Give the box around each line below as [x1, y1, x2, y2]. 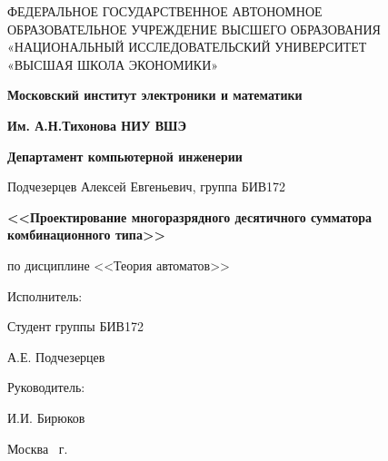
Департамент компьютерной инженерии [7, 146, 243, 165]
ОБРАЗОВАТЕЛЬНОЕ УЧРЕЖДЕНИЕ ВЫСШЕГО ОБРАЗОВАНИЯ [7, 19, 381, 38]
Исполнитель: [7, 286, 83, 305]
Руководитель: [7, 378, 85, 397]
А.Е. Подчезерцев [7, 347, 105, 366]
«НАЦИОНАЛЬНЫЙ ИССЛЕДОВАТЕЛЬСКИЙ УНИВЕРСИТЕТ [7, 37, 367, 56]
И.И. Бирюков [7, 407, 85, 427]
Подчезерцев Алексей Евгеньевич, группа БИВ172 [7, 177, 286, 196]
